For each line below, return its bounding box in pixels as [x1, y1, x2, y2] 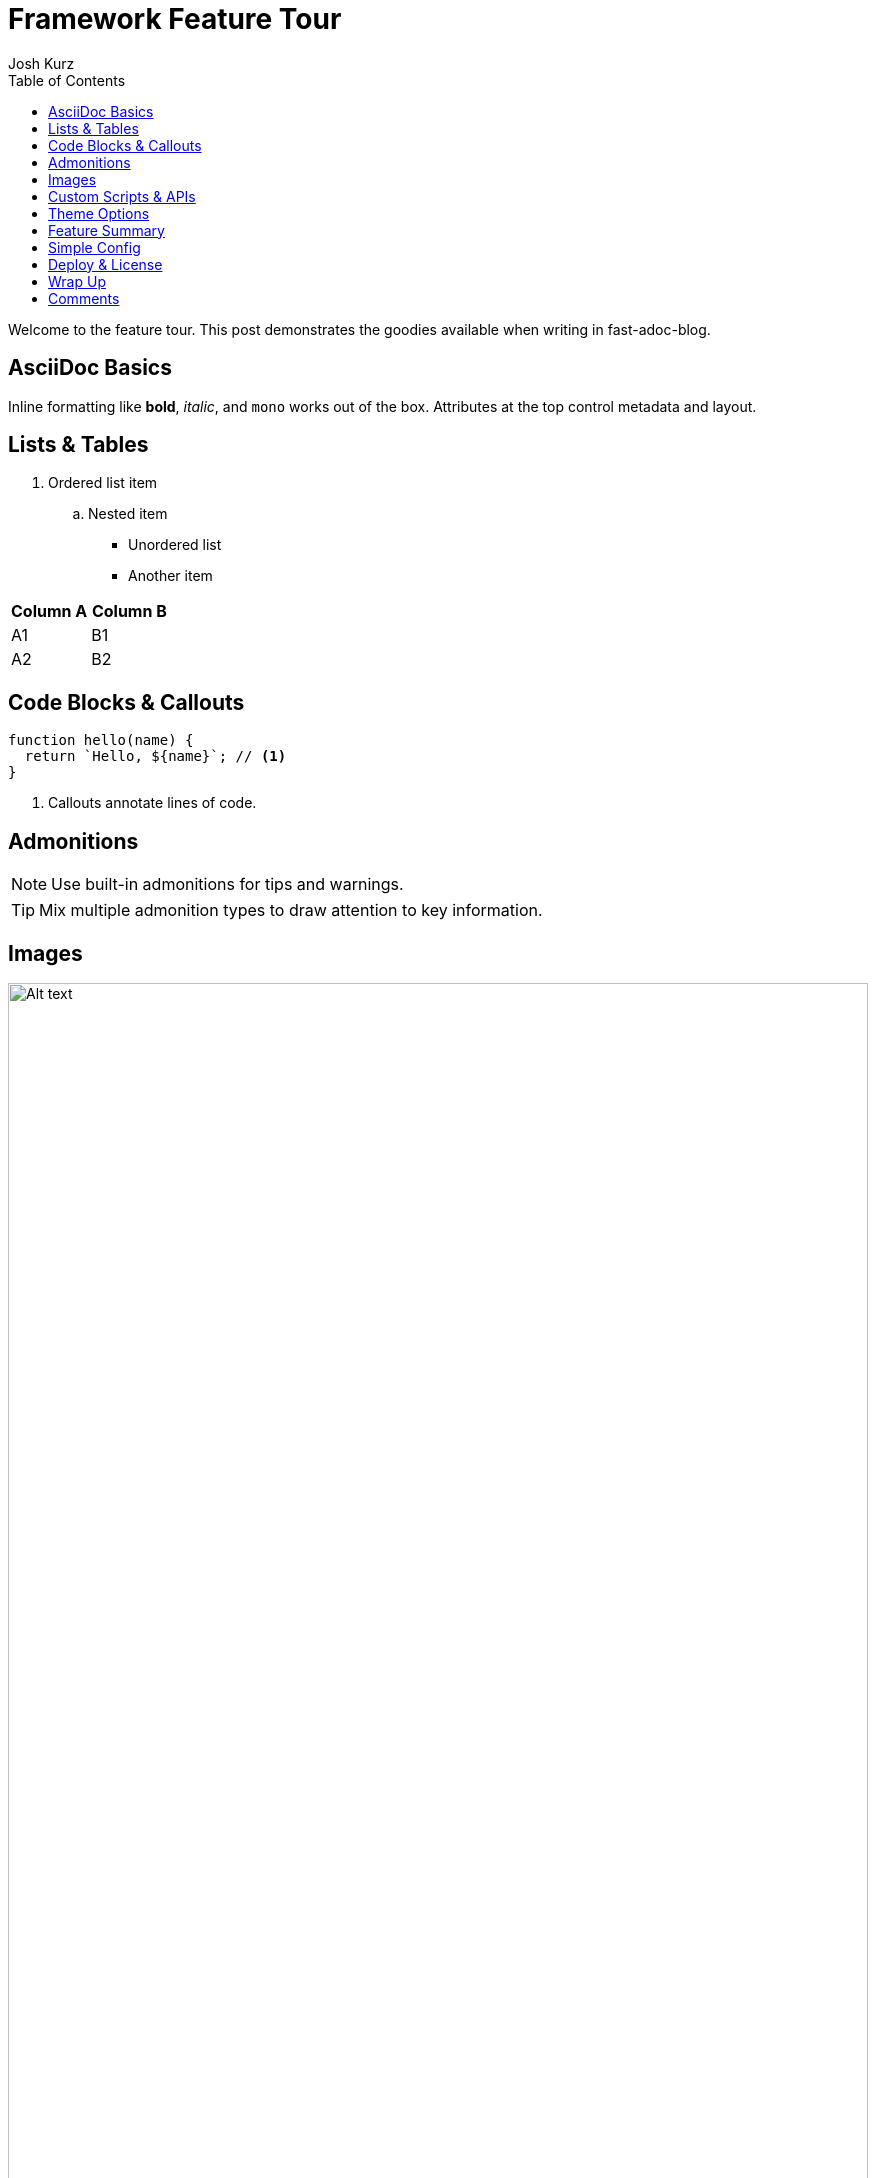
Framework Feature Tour [8, 2, 342, 36]
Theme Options [48, 204, 150, 222]
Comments [48, 289, 120, 307]
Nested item [88, 505, 168, 523]
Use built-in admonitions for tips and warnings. [51, 874, 404, 895]
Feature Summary [48, 221, 165, 239]
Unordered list [128, 536, 222, 554]
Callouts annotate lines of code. [48, 794, 257, 812]
